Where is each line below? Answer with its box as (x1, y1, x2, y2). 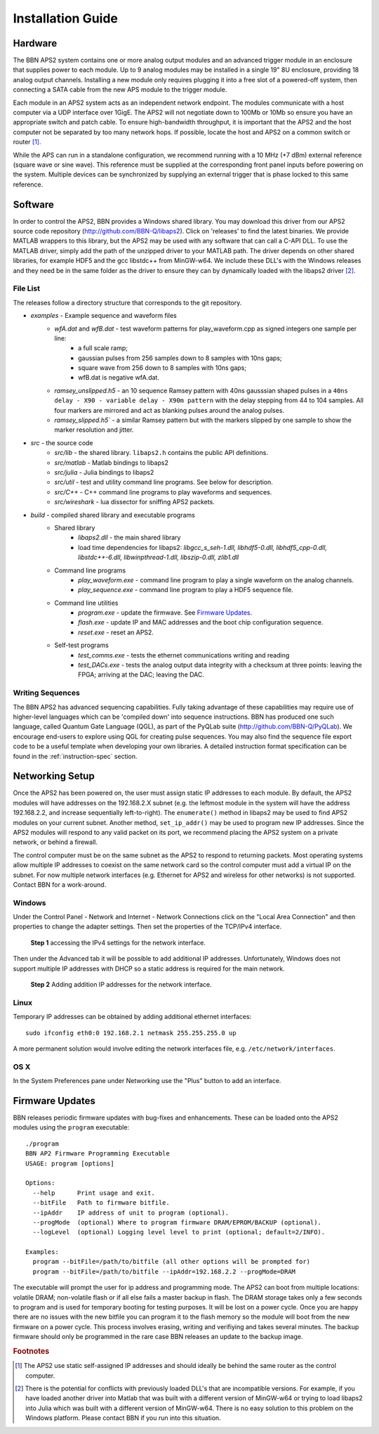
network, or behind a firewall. (13, 838, 98, 847)
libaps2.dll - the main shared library (78, 533, 181, 542)
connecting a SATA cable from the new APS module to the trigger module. (13, 85, 227, 94)
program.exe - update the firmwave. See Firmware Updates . (78, 608, 253, 617)
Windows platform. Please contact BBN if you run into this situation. (25, 1414, 221, 1422)
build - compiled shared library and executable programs (30, 511, 196, 519)
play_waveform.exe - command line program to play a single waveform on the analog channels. (78, 575, 354, 584)
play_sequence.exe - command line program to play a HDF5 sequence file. (78, 586, 294, 594)
